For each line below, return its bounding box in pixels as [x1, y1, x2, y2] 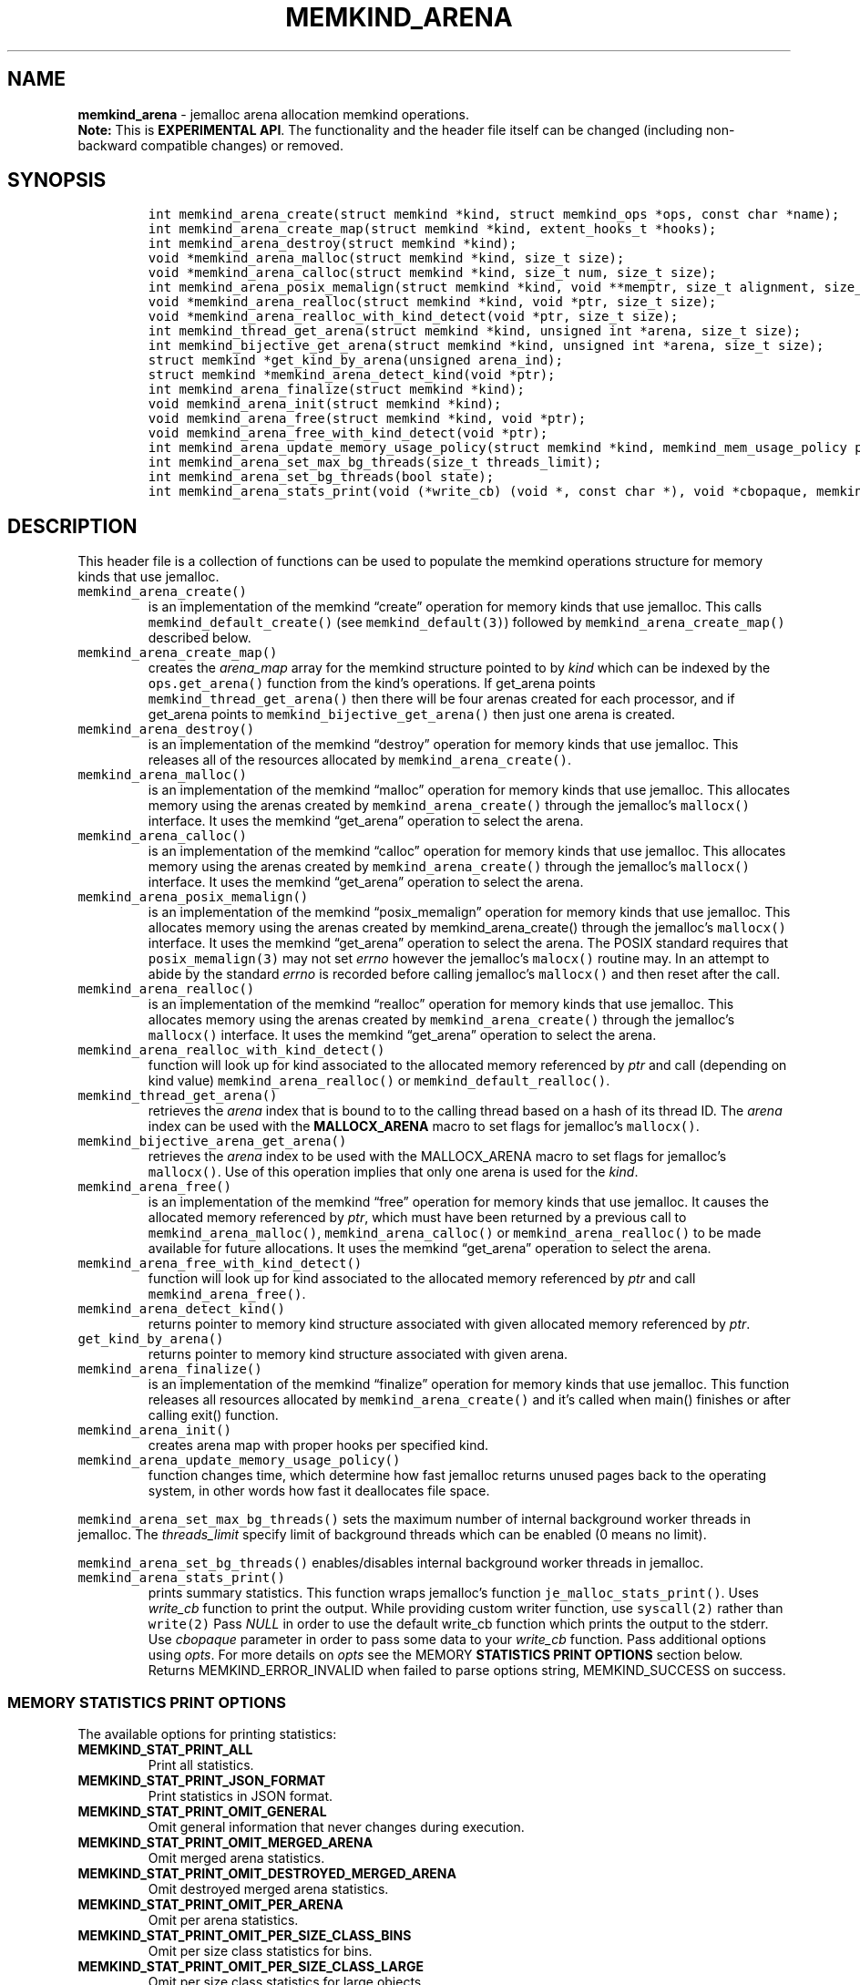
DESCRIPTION [7, 514, 138, 538]
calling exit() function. [148, 1407, 279, 1424]
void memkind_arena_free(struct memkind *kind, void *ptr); [148, 411, 587, 427]
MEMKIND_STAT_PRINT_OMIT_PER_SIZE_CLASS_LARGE [77, 1959, 424, 1975]
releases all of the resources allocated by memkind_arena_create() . [148, 752, 572, 768]
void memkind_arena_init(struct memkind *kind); [148, 396, 502, 412]
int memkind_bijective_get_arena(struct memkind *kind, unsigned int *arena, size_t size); [148, 338, 824, 354]
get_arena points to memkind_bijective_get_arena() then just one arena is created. [148, 706, 676, 723]
